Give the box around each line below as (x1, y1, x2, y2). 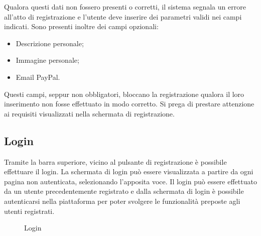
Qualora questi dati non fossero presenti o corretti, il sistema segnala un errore (4, 2, 246, 12)
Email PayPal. (16, 71, 60, 82)
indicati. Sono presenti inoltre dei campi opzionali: (4, 21, 159, 32)
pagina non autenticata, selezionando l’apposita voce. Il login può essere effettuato (4, 176, 257, 186)
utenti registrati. (4, 205, 55, 216)
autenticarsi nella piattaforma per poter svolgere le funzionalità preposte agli (4, 195, 240, 206)
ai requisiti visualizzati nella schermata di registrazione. (4, 108, 175, 119)
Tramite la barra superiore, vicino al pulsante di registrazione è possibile (4, 156, 227, 167)
